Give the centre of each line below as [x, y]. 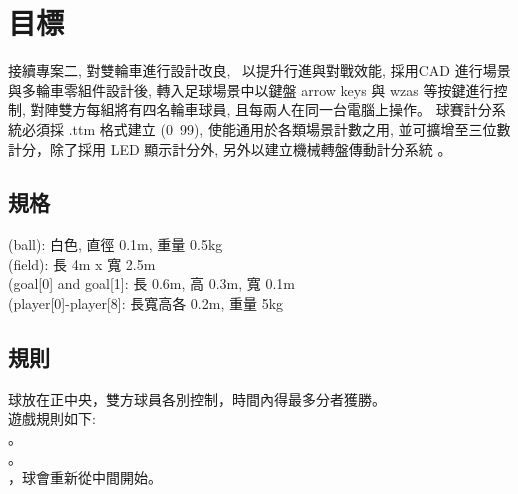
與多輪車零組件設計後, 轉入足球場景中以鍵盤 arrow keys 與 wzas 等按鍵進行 [251, 89]
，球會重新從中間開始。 [85, 477]
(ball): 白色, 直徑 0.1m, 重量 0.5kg [115, 244]
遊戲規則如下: [52, 418]
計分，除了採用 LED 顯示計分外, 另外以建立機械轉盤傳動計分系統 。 [230, 148]
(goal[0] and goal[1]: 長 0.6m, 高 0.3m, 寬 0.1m [151, 283]
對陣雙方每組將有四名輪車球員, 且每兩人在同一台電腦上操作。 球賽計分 [261, 109]
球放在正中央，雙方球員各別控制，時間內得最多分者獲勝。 [197, 398]
